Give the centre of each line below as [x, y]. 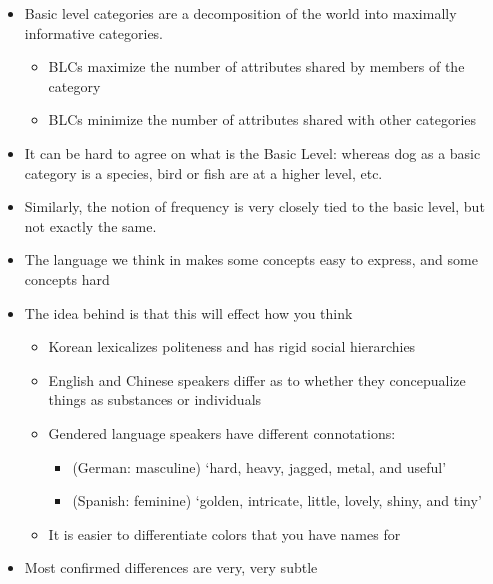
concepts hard [67, 278]
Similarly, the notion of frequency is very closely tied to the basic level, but [254, 206]
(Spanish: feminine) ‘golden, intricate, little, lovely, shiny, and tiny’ [277, 500]
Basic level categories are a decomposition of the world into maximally [240, 13]
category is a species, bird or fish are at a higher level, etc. [203, 172]
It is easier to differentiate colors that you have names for [224, 533]
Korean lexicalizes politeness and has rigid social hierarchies [232, 346]
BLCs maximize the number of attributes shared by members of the [256, 66]
